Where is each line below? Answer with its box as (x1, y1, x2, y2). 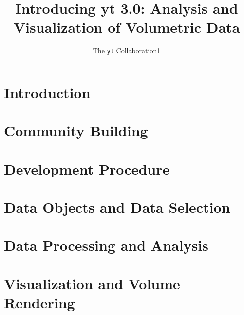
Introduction (4, 82, 91, 102)
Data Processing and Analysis (4, 235, 208, 255)
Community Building (4, 120, 148, 140)
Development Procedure (4, 158, 170, 178)
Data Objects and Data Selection (4, 197, 230, 217)
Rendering (4, 293, 75, 313)
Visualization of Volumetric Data (13, 17, 240, 37)
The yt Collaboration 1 (93, 45, 161, 56)
